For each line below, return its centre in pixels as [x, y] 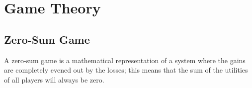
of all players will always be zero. [54, 79]
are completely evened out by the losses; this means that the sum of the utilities [126, 70]
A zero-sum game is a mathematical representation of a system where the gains [125, 60]
